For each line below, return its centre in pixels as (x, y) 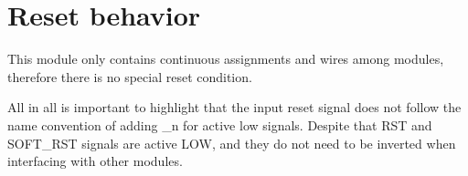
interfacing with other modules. (95, 161)
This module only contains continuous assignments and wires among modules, (226, 59)
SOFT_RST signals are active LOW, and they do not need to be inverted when (232, 143)
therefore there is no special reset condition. (130, 76)
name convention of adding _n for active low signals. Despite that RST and (220, 124)
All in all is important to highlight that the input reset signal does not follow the (234, 107)
